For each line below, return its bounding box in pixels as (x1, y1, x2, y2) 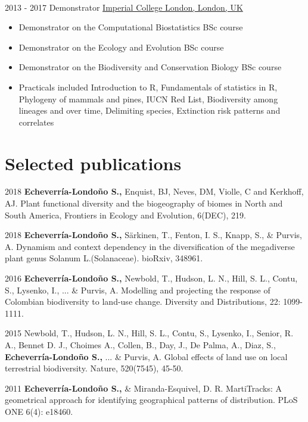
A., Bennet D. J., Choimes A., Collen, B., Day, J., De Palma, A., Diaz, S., (5, 339, 276, 351)
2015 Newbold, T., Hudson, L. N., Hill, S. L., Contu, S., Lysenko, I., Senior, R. (5, 327, 294, 339)
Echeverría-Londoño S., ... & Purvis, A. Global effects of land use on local (5, 350, 288, 362)
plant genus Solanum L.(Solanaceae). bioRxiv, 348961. (5, 252, 203, 264)
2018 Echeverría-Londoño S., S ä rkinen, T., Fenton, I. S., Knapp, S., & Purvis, (5, 229, 302, 241)
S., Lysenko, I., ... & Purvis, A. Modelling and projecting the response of (5, 283, 270, 296)
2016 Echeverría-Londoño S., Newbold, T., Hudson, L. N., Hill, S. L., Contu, (5, 272, 298, 285)
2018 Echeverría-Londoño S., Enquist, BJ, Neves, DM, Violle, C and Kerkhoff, (5, 185, 304, 198)
